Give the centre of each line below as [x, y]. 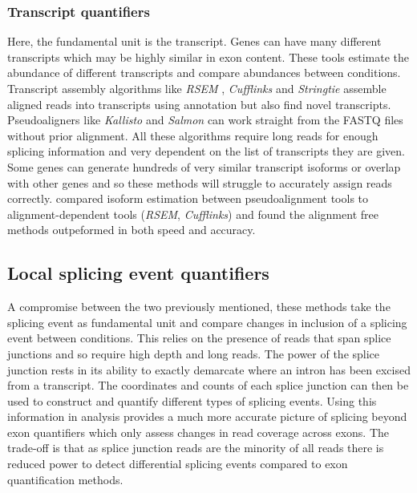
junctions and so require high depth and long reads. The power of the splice [194, 353]
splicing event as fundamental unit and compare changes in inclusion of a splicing [207, 322]
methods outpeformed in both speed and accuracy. [132, 230]
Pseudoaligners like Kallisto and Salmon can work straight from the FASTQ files [205, 120]
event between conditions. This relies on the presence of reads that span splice [199, 338]
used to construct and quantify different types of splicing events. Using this [192, 400]
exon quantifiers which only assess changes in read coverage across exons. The [198, 432]
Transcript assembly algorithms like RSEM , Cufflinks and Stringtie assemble [197, 88]
